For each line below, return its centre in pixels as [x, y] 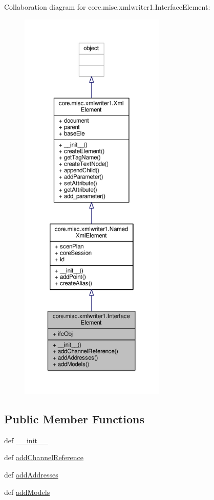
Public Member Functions [74, 418]
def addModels [27, 492]
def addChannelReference [44, 457]
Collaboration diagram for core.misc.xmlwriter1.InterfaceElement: [107, 7]
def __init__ [26, 440]
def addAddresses [31, 474]
